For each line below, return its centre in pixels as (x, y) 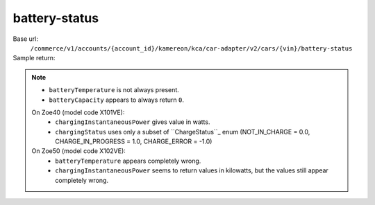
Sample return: (34, 58)
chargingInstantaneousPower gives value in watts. (133, 122)
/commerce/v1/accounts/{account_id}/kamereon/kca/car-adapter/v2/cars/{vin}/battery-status (191, 48)
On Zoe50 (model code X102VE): (79, 151)
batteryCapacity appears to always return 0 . (116, 100)
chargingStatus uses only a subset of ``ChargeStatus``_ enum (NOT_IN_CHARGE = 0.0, (183, 132)
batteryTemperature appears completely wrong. (128, 161)
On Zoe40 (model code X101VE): (78, 112)
